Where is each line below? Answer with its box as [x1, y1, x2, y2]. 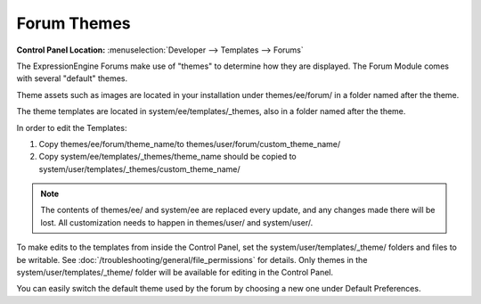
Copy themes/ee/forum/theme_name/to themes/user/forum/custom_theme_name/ [38, 138, 341, 149]
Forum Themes [16, 13, 131, 33]
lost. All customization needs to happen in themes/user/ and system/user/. [40, 217, 314, 227]
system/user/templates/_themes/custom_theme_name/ [38, 163, 240, 174]
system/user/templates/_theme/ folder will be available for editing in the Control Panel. [16, 267, 334, 278]
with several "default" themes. [16, 73, 128, 84]
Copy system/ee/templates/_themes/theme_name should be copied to [38, 152, 298, 162]
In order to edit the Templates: [16, 122, 127, 133]
